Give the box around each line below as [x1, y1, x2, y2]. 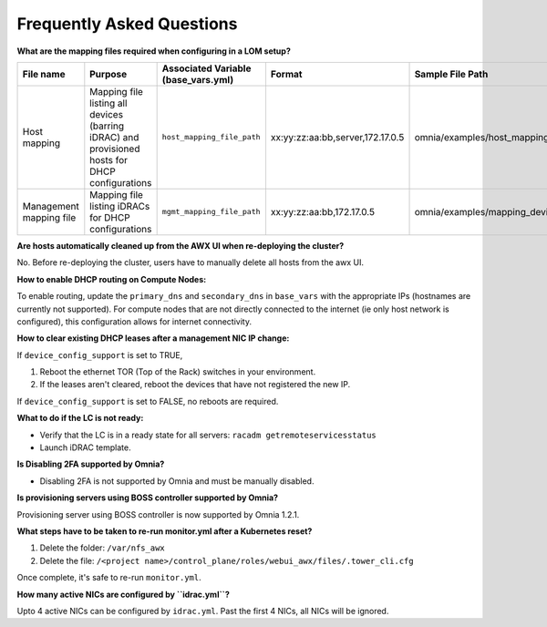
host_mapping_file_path [161, 132, 261, 142]
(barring [89, 119, 125, 132]
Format [270, 67, 303, 80]
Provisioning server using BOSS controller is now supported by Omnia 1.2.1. [16, 509, 300, 519]
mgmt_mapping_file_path [161, 207, 261, 217]
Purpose [89, 67, 128, 80]
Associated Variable [161, 62, 252, 75]
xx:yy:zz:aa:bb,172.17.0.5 [270, 205, 376, 218]
